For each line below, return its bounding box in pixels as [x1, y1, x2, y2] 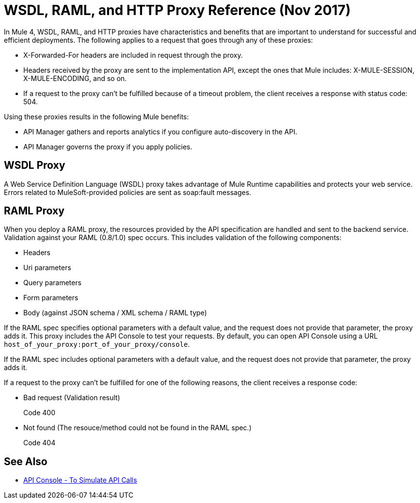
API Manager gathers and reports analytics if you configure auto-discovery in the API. [23, 127, 297, 136]
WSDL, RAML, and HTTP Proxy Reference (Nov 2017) [4, 2, 351, 18]
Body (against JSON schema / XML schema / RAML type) [23, 308, 207, 317]
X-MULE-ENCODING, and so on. [23, 74, 127, 82]
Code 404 [23, 438, 56, 447]
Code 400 [23, 408, 56, 417]
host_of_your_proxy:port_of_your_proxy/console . [4, 340, 190, 349]
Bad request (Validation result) [23, 393, 120, 402]
